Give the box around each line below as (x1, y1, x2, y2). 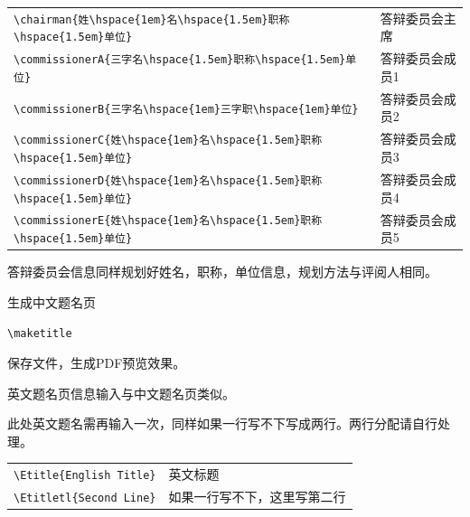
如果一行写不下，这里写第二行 (168, 487, 346, 506)
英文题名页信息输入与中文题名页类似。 (7, 383, 235, 402)
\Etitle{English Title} (14, 469, 156, 483)
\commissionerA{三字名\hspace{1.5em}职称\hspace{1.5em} (14, 53, 346, 67)
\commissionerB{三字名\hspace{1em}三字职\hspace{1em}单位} (14, 102, 359, 116)
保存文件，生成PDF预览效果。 (7, 353, 186, 372)
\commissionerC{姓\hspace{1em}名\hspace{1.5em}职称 (14, 134, 323, 147)
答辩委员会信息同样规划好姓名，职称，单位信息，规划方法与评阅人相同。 (7, 262, 437, 281)
